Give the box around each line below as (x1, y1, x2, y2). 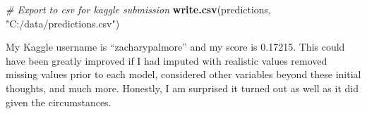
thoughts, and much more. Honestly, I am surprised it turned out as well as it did (6, 80, 359, 95)
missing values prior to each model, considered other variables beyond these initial (6, 67, 361, 82)
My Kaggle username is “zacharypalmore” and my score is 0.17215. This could (6, 39, 345, 54)
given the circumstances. (6, 94, 112, 109)
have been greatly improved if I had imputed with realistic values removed (6, 53, 327, 68)
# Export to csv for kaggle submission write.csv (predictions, (6, 2, 272, 16)
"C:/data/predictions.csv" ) (6, 15, 120, 30)
